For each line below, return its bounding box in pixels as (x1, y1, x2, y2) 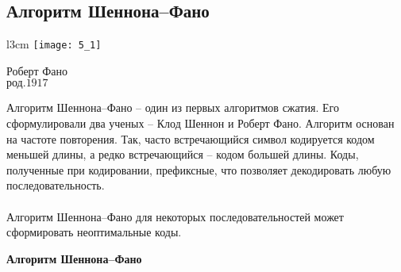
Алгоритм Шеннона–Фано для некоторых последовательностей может (6, 208, 344, 224)
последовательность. (6, 177, 105, 193)
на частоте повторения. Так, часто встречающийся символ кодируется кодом (6, 130, 375, 147)
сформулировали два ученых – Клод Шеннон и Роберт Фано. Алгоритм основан (6, 115, 395, 132)
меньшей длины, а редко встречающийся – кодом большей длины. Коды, (6, 146, 359, 163)
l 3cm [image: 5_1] (6, 36, 102, 52)
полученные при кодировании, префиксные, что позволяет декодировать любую (6, 161, 391, 178)
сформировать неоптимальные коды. (6, 224, 182, 240)
